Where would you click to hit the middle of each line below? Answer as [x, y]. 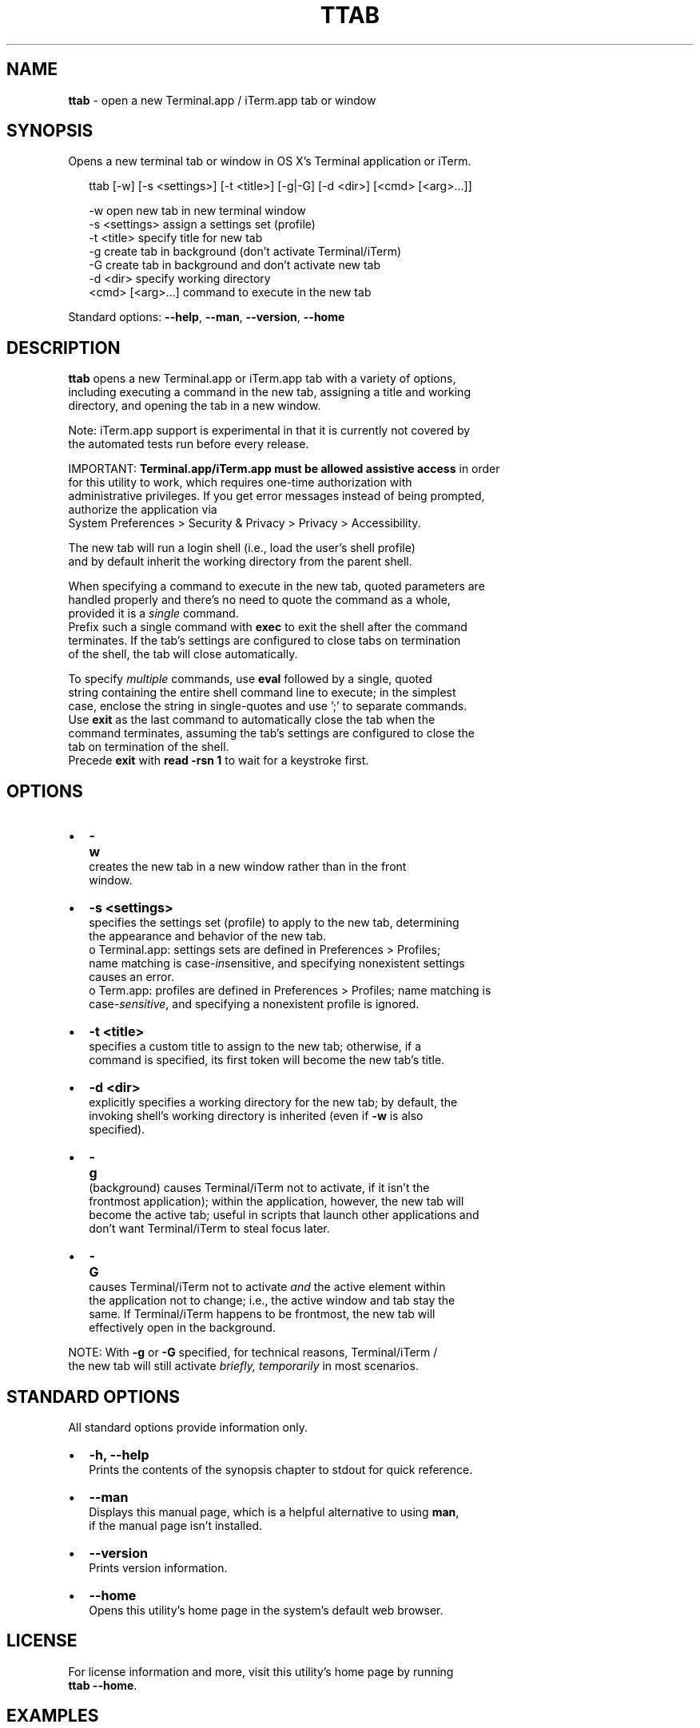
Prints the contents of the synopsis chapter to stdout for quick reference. [281, 1469]
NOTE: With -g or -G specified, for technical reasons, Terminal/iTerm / [253, 1353]
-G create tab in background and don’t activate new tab [235, 265]
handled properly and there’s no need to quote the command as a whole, [259, 600]
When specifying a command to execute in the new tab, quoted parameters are [276, 586]
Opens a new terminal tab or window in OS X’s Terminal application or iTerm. [270, 161]
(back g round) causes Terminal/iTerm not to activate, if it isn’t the [259, 1188]
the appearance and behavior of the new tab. [208, 936]
